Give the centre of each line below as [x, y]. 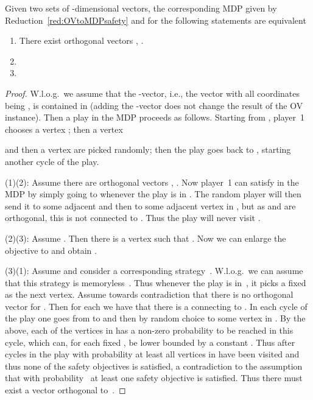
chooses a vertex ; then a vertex [64, 129]
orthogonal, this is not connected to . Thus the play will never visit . [133, 218]
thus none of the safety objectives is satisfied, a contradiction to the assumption [154, 366]
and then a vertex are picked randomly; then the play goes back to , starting [148, 149]
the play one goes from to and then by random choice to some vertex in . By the [155, 318]
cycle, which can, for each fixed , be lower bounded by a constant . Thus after [150, 342]
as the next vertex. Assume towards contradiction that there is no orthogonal [149, 294]
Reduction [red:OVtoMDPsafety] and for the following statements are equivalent [156, 20]
